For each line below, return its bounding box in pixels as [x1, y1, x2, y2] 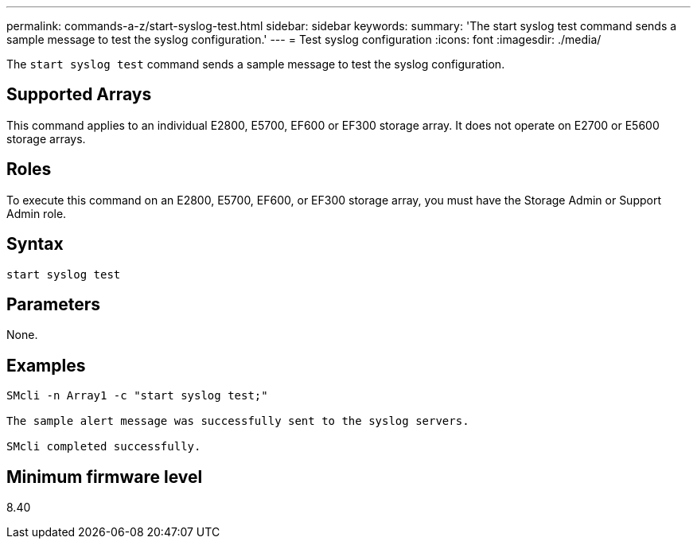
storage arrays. [6, 131, 86, 146]
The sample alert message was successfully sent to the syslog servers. [6, 415, 469, 428]
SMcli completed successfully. [6, 440, 201, 454]
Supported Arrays [6, 84, 152, 105]
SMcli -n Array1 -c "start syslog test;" [6, 389, 268, 403]
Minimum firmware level [6, 466, 203, 487]
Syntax [6, 234, 64, 255]
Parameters [6, 294, 100, 314]
